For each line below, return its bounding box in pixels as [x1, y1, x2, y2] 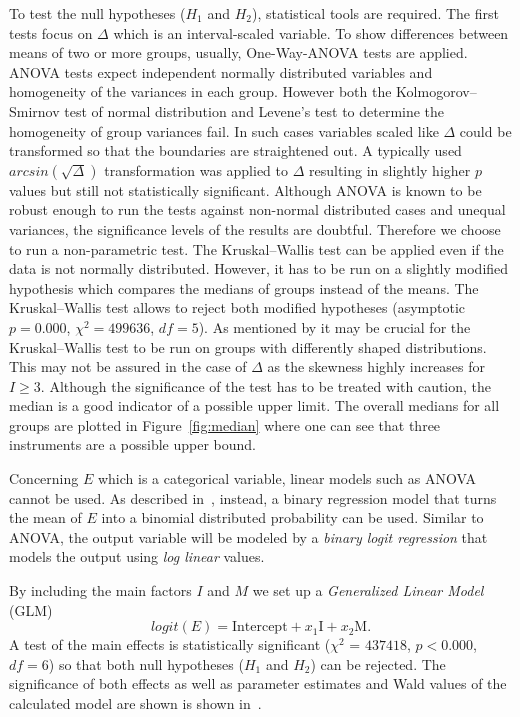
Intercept [231, 620, 288, 635]
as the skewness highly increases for [267, 356, 486, 377]
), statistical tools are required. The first [251, 3, 499, 23]
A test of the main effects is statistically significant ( [9, 634, 331, 655]
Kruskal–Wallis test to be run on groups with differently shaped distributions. [9, 336, 487, 357]
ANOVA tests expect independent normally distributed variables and [9, 61, 433, 82]
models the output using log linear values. [9, 546, 265, 567]
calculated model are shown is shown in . [9, 693, 262, 713]
